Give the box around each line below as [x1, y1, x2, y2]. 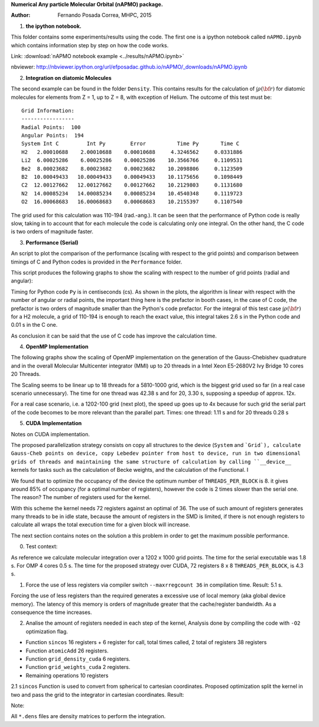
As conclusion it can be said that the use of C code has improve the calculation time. [11, 332, 217, 339]
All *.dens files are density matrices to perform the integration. [11, 713, 166, 720]
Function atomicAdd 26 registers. [25, 647, 109, 654]
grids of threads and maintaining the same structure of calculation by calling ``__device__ [11, 458, 292, 465]
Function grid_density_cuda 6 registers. [25, 655, 131, 662]
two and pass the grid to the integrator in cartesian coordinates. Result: [11, 691, 184, 698]
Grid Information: [21, 107, 75, 114]
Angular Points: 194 [21, 132, 84, 139]
